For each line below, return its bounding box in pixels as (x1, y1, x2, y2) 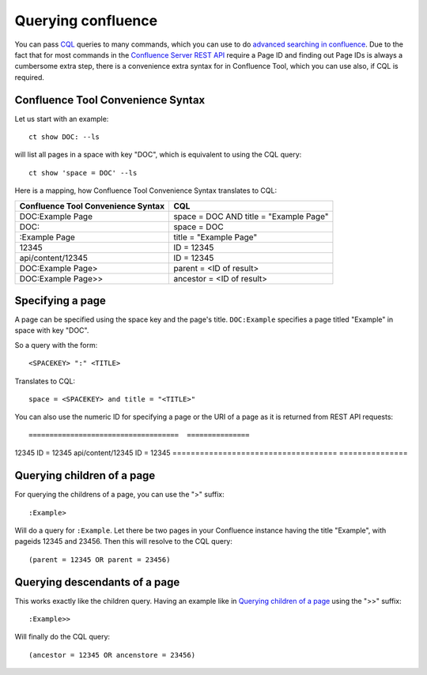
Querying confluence (14, 12, 158, 29)
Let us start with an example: (14, 114, 109, 123)
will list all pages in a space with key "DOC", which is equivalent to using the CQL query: (14, 150, 302, 160)
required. (14, 72, 45, 82)
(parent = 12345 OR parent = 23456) (28, 555, 171, 564)
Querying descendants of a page (14, 575, 180, 589)
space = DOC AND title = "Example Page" (173, 210, 329, 221)
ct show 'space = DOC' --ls (28, 168, 138, 177)
